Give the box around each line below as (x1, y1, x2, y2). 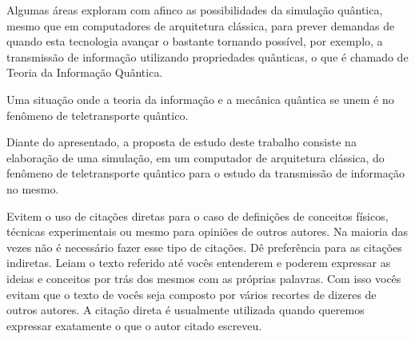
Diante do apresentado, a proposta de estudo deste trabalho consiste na (6, 134, 357, 150)
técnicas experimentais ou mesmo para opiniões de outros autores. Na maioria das (6, 223, 408, 240)
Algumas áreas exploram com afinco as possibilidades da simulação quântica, (6, 2, 383, 18)
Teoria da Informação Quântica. (6, 64, 163, 81)
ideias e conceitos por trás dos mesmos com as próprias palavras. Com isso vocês (6, 269, 401, 286)
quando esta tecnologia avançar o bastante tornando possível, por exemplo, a (6, 33, 383, 50)
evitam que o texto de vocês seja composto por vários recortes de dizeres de (6, 285, 377, 302)
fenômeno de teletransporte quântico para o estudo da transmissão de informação (6, 165, 405, 181)
